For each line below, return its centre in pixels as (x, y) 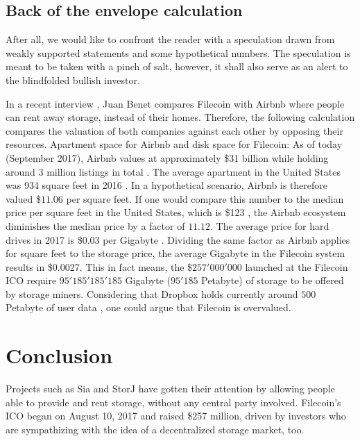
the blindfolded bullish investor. (73, 80)
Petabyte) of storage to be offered (273, 280)
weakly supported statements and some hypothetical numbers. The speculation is (178, 52)
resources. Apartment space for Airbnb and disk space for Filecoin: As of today (174, 144)
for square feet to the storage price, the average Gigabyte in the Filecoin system (175, 253)
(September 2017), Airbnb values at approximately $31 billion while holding (167, 157)
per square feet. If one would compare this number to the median (205, 198)
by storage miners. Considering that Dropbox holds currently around (152, 293)
